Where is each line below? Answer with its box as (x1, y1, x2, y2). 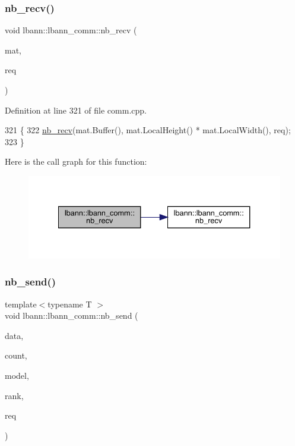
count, (5, 349, 27, 362)
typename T (47, 297, 92, 310)
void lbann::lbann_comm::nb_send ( (5, 309, 138, 322)
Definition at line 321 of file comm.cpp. (5, 103, 147, 116)
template (5, 297, 37, 310)
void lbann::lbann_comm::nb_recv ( (5, 24, 137, 36)
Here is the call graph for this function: (5, 155, 147, 168)
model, (5, 369, 29, 382)
